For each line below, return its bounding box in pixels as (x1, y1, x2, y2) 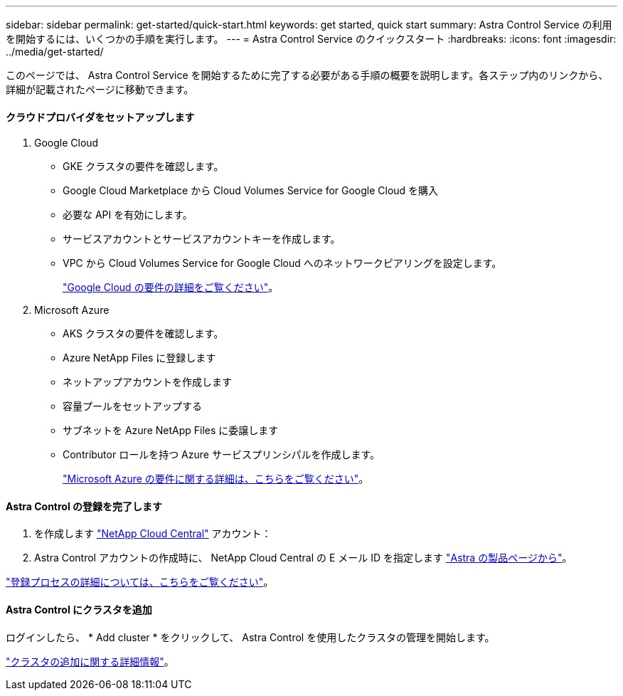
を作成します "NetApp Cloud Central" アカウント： (34, 527, 272, 540)
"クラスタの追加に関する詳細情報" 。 (6, 655, 174, 668)
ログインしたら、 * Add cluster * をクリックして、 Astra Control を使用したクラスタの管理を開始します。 (6, 631, 495, 643)
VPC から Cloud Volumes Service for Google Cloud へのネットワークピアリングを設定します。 (63, 257, 502, 270)
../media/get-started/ (6, 46, 104, 58)
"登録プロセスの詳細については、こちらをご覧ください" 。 (6, 576, 274, 589)
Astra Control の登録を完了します (6, 500, 163, 512)
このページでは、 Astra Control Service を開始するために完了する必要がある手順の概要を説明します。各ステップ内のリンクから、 (6, 69, 609, 81)
